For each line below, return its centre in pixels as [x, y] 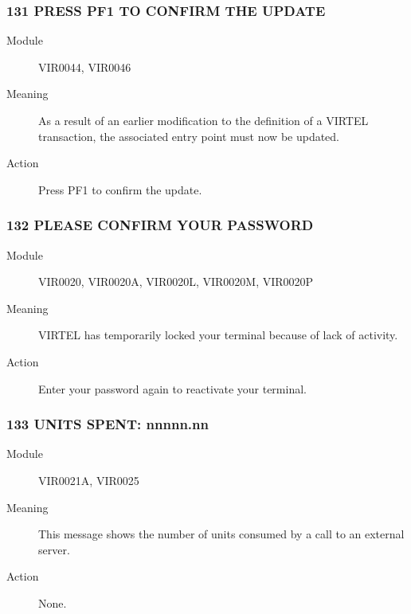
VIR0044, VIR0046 [85, 66]
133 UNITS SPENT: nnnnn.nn [108, 424]
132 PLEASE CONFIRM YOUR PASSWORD [160, 225]
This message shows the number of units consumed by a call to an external [221, 534]
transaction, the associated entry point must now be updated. [189, 136]
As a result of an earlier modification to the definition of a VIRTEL [204, 120]
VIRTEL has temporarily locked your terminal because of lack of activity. [218, 335]
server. [54, 549]
